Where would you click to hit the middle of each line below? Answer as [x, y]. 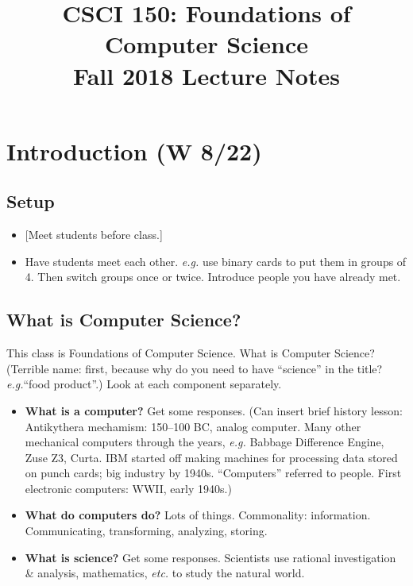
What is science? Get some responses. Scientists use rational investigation [210, 557]
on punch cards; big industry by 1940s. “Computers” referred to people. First [213, 473]
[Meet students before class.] [94, 235]
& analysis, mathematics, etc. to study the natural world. [165, 573]
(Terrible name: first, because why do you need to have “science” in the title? [195, 368]
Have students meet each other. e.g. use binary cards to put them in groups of [216, 261]
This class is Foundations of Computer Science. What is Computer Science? [191, 353]
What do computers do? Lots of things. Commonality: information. [198, 515]
